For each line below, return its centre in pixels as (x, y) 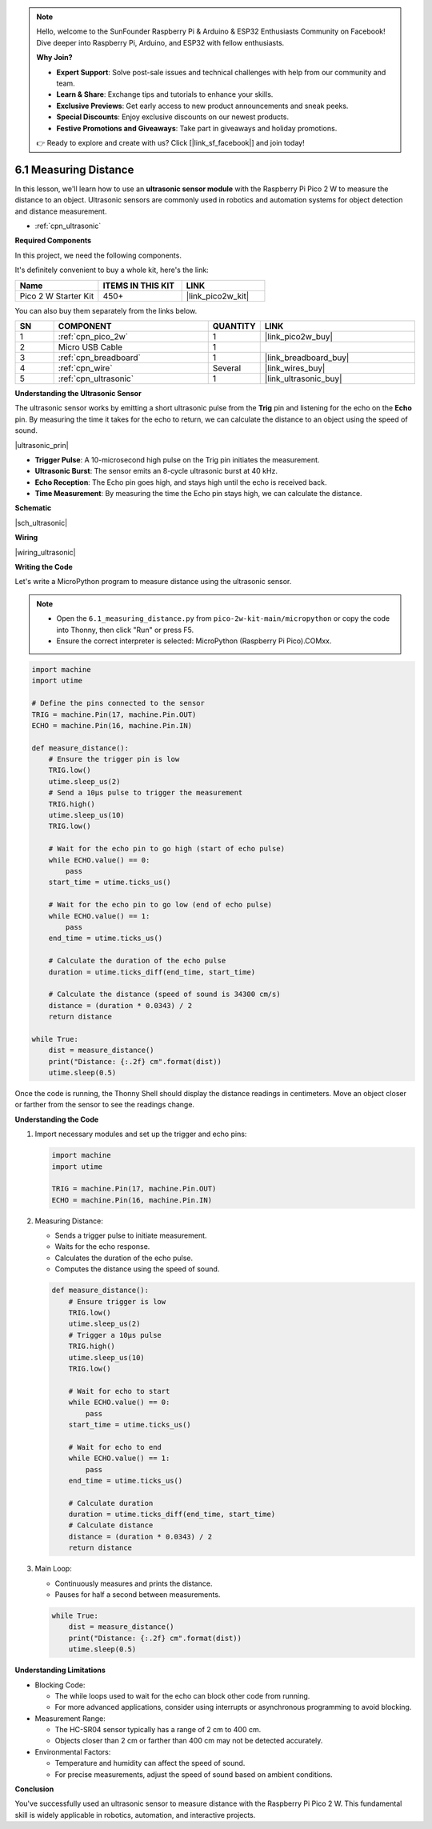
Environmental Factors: (73, 1751)
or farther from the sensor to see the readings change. (105, 1105)
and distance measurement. (61, 211)
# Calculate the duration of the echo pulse (137, 961)
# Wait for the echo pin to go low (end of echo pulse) (160, 905)
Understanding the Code (57, 1119)
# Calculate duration (111, 1503)
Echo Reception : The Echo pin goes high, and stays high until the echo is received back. (181, 482)
